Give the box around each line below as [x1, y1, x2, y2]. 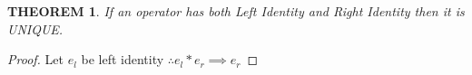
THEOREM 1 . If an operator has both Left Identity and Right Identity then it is [7, 2, 465, 20]
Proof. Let [7, 50, 64, 69]
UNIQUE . [7, 19, 64, 38]
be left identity [81, 50, 164, 69]
